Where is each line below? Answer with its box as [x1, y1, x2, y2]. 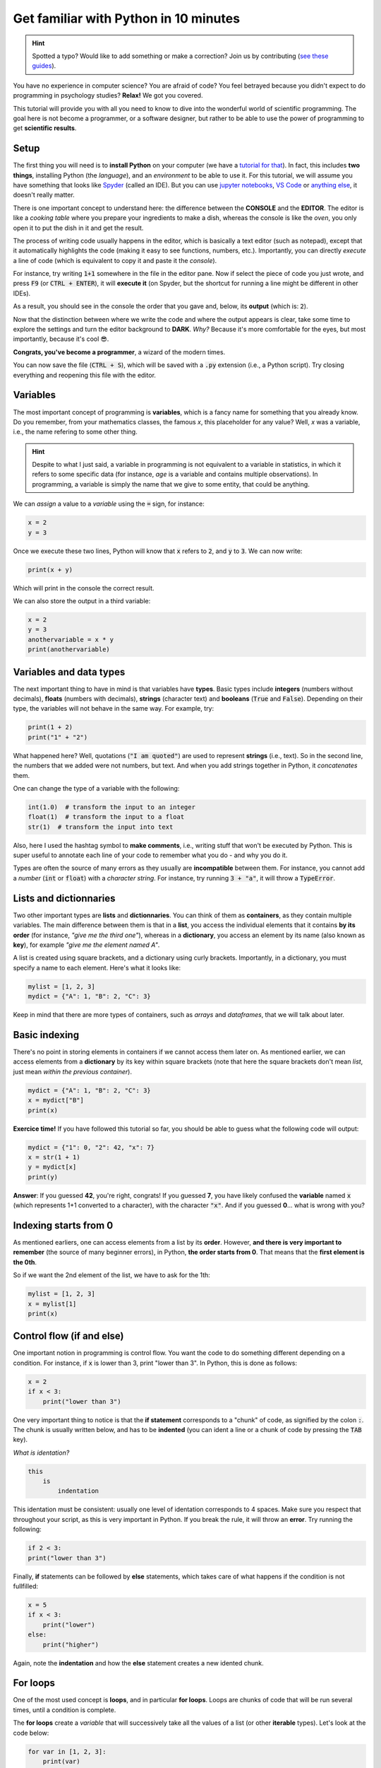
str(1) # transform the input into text [28, 822, 174, 831]
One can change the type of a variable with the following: [13, 784, 180, 792]
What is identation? [13, 1448, 70, 1457]
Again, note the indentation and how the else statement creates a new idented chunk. [13, 1658, 264, 1667]
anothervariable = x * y [28, 635, 114, 644]
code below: [13, 1728, 49, 1737]
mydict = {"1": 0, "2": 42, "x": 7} [28, 1143, 155, 1151]
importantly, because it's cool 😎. [13, 335, 109, 343]
